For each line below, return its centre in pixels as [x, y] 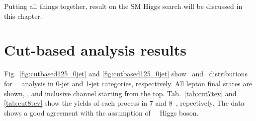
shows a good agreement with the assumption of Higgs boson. [101, 112]
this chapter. [23, 16]
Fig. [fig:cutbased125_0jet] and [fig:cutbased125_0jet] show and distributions [126, 74]
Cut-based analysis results [95, 50]
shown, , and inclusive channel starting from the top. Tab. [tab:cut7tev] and [120, 93]
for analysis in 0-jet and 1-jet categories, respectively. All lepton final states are [128, 83]
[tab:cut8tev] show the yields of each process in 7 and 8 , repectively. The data [124, 103]
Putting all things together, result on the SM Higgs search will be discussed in [123, 6]
